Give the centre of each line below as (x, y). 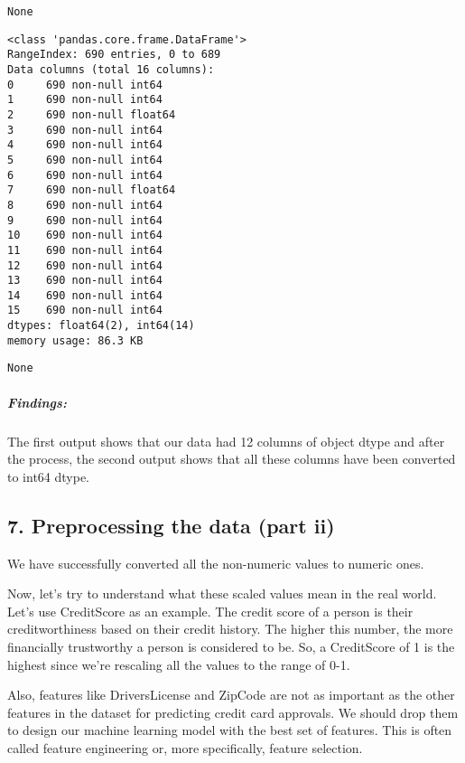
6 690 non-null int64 (85, 175)
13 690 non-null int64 (85, 281)
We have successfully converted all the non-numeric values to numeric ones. (216, 563)
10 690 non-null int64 (85, 235)
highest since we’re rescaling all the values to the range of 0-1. (179, 664)
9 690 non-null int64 (85, 220)
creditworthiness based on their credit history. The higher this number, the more (230, 629)
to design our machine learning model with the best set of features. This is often (230, 730)
